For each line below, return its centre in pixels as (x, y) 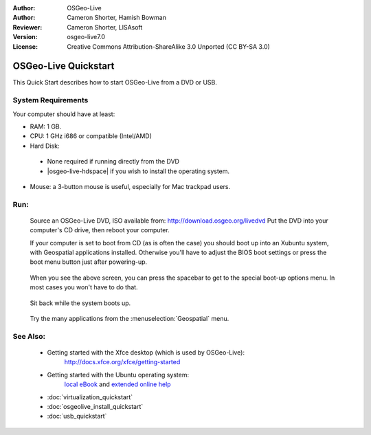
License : (25, 46)
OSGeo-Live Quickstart (64, 66)
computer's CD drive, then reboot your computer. (100, 230)
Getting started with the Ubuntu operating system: (118, 375)
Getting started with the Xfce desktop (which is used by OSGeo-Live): (146, 352)
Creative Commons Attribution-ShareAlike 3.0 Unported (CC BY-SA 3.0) (169, 46)
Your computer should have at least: (64, 114)
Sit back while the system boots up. (80, 303)
